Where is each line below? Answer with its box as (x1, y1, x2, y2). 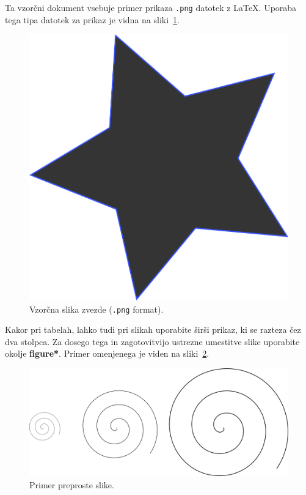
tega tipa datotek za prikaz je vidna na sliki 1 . (5, 13, 180, 26)
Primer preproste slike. (29, 478, 114, 491)
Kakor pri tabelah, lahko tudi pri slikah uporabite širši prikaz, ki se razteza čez (5, 323, 301, 336)
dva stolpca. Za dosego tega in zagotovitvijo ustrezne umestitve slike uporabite (5, 335, 300, 348)
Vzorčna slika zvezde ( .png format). (29, 302, 164, 315)
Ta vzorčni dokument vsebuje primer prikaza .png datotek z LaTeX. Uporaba (5, 1, 297, 13)
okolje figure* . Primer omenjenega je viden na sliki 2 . (5, 347, 209, 360)
